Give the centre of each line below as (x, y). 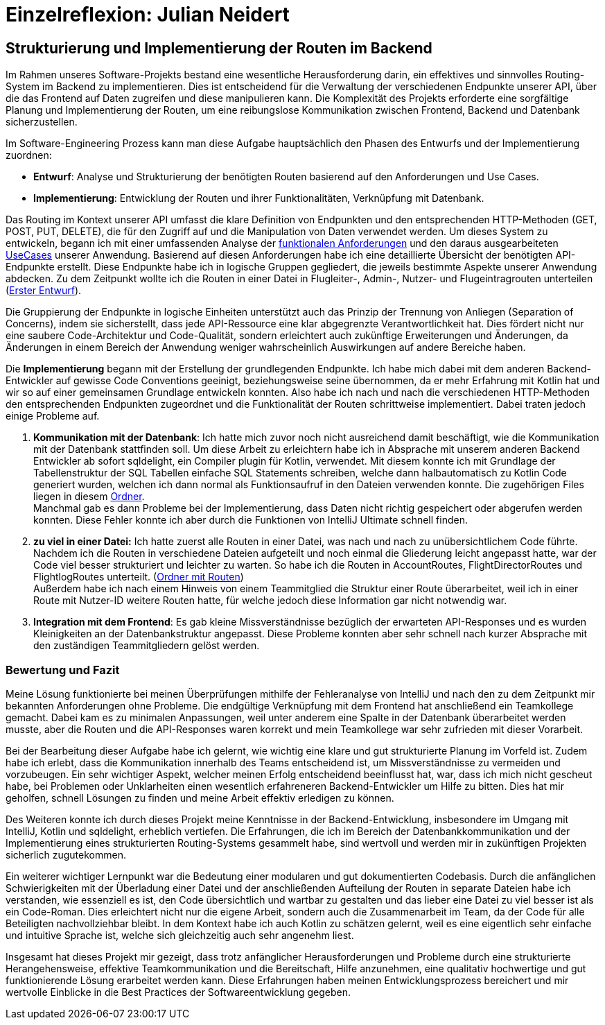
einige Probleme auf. (53, 416)
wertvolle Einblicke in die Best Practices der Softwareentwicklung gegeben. (178, 992)
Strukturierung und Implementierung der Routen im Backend (219, 48)
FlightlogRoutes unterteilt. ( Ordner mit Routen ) (139, 577)
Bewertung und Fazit (63, 670)
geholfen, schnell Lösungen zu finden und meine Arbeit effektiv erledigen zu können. (200, 798)
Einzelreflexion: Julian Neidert (148, 15)
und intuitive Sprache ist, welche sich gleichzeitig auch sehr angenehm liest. (180, 935)
